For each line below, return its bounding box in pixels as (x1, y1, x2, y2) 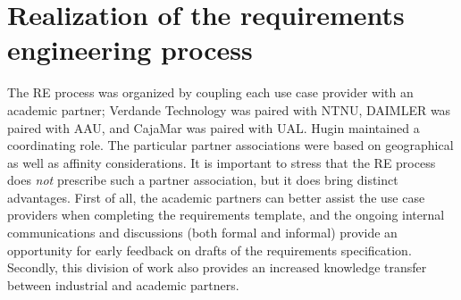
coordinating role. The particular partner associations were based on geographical (7, 136, 454, 154)
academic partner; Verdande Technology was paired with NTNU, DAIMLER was (7, 100, 451, 119)
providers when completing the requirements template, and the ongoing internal (7, 205, 445, 224)
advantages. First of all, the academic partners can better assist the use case (7, 187, 425, 206)
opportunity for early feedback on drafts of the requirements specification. (7, 240, 412, 259)
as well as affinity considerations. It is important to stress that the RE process (7, 153, 436, 171)
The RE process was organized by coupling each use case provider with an (7, 83, 414, 102)
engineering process (7, 31, 253, 68)
